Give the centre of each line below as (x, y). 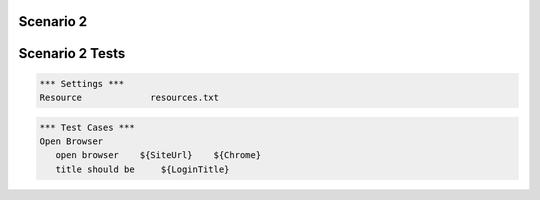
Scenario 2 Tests (72, 53)
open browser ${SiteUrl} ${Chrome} (158, 155)
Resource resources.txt (129, 98)
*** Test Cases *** (87, 127)
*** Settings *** (82, 83)
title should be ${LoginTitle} (142, 169)
